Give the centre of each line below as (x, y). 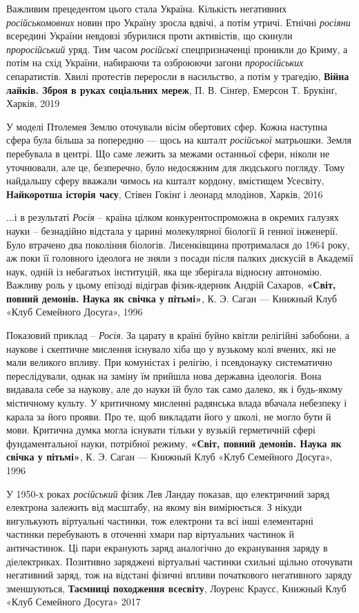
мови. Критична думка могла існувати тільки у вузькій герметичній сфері (161, 430)
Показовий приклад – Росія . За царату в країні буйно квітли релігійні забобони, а (178, 335)
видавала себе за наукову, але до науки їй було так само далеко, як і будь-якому (175, 389)
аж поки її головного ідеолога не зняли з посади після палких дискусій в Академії (180, 258)
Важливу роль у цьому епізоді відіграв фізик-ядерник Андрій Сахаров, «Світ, (171, 285)
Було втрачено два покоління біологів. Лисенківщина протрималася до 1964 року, (178, 244)
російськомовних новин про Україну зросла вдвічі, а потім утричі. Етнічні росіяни (178, 22)
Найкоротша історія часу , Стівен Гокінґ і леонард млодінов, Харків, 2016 (165, 194)
